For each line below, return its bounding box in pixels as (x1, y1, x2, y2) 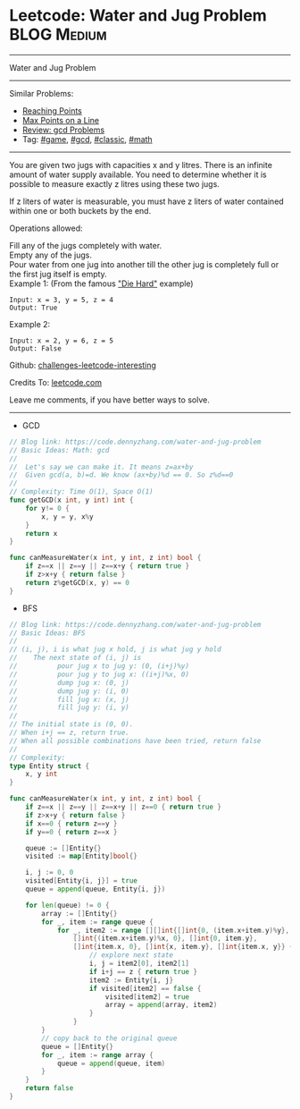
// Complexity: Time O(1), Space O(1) (9, 487, 154, 496)
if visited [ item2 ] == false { (88, 984, 202, 993)
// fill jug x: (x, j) (9, 695, 129, 704)
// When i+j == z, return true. (9, 728, 129, 738)
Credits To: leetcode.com (9, 377, 103, 387)
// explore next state (88, 951, 174, 960)
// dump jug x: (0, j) (9, 678, 129, 687)
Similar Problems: (9, 88, 74, 98)
